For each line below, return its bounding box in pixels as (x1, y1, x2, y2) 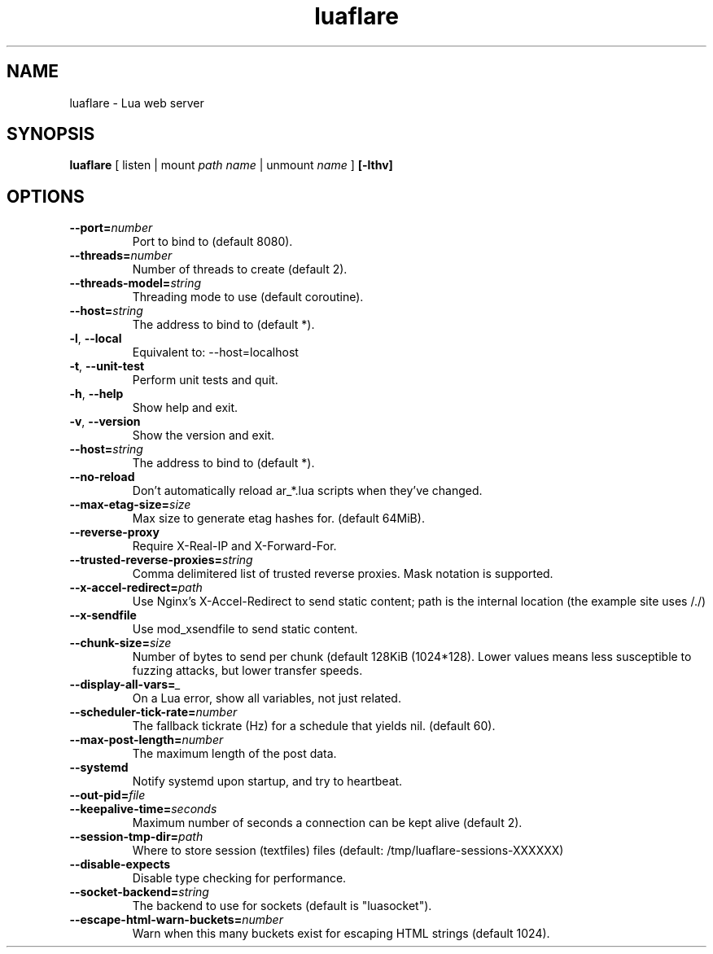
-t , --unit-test (69, 359, 145, 374)
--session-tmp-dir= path (69, 829, 203, 844)
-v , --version (69, 414, 141, 429)
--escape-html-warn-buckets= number (69, 912, 283, 927)
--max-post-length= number (69, 733, 224, 747)
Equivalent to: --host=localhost (132, 345, 299, 360)
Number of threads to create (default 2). (132, 262, 348, 277)
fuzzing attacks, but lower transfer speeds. (132, 663, 363, 678)
